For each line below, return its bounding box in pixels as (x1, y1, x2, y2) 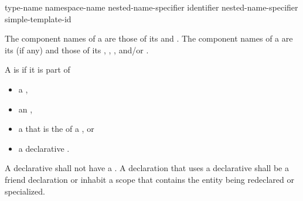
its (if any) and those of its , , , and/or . (5, 43, 149, 56)
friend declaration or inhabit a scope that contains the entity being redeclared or (5, 173, 294, 185)
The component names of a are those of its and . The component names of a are (5, 32, 293, 45)
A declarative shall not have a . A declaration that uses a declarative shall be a (5, 162, 289, 174)
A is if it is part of (5, 63, 70, 76)
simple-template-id (5, 12, 72, 25)
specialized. (5, 185, 45, 197)
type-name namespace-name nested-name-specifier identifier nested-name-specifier (5, 1, 298, 13)
